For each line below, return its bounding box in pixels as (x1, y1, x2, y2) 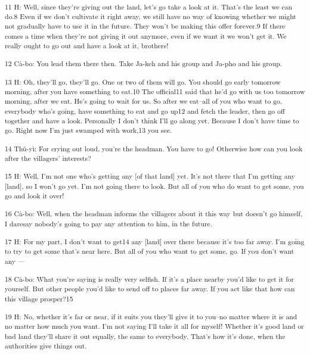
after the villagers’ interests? (5, 153, 91, 163)
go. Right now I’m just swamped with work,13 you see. (5, 125, 172, 135)
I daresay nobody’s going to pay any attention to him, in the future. (5, 218, 212, 228)
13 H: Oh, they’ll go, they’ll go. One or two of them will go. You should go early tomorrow (5, 76, 281, 86)
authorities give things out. (5, 341, 87, 351)
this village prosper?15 (5, 293, 73, 303)
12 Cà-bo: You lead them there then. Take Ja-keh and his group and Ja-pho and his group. (5, 58, 282, 68)
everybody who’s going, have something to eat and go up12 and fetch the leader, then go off (5, 105, 285, 116)
